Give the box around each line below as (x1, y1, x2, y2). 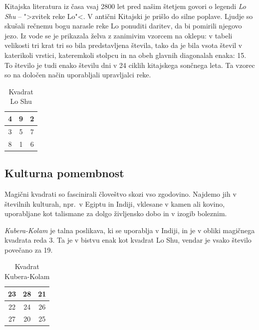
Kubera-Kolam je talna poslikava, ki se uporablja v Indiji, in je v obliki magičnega (4, 225, 255, 235)
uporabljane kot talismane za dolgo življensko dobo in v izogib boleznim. (4, 208, 227, 219)
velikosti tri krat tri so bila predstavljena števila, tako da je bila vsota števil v (4, 40, 243, 50)
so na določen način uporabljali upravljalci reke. (4, 69, 151, 80)
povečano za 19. (4, 244, 53, 255)
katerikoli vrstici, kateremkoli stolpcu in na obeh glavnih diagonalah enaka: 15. (4, 49, 247, 60)
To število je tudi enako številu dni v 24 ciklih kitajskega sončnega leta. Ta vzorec (4, 59, 255, 70)
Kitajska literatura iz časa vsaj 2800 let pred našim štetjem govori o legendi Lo (4, 1, 246, 11)
